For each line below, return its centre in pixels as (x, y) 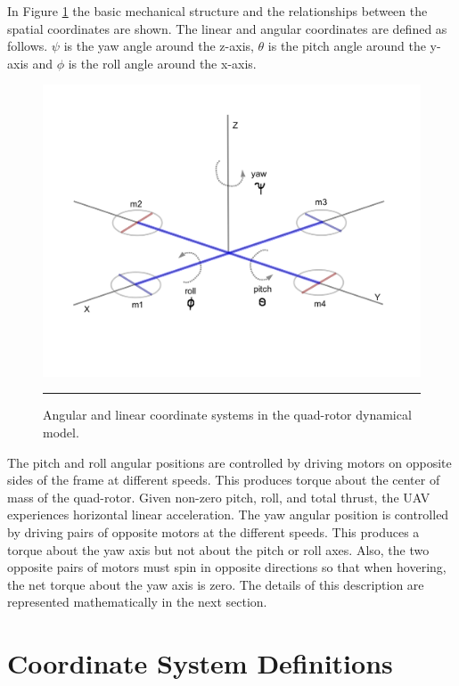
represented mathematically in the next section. (137, 602)
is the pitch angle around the (347, 46)
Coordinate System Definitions (200, 663)
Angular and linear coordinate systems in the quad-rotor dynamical (227, 415)
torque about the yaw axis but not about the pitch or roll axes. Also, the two (218, 549)
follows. (28, 46)
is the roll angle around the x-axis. (162, 63)
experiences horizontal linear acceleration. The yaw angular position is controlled (228, 514)
